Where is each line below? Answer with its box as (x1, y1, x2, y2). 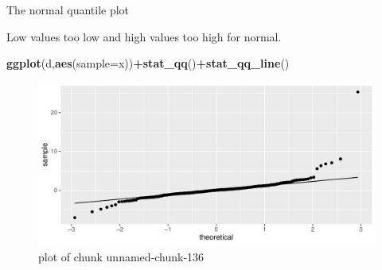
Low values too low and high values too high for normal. (6, 28, 282, 44)
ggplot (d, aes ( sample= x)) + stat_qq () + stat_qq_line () (6, 55, 290, 71)
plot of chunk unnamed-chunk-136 (38, 248, 205, 264)
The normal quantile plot (6, 2, 130, 17)
